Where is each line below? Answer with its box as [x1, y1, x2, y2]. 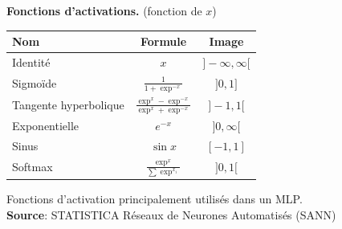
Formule [140, 33, 187, 50]
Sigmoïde [12, 74, 57, 91]
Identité [12, 53, 51, 70]
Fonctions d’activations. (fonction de [6, 2, 202, 18]
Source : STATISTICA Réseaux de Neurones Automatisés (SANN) [6, 207, 336, 223]
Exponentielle [12, 117, 79, 133]
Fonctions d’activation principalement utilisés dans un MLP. [6, 190, 303, 207]
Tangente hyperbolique [12, 96, 124, 112]
